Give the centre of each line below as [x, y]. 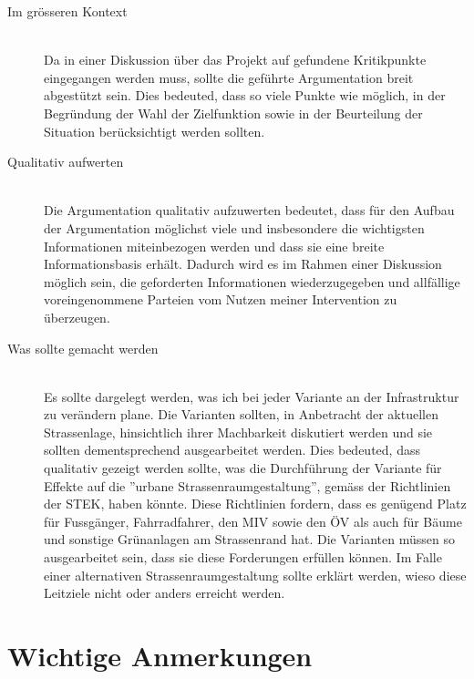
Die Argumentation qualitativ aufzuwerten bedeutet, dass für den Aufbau [249, 210]
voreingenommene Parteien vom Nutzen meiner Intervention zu [221, 299]
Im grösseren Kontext [67, 11]
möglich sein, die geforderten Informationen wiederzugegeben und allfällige [252, 281]
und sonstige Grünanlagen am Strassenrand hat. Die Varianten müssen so [249, 539]
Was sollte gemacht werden [83, 348]
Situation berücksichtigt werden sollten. [155, 131]
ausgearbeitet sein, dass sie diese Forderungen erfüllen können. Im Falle [243, 557]
